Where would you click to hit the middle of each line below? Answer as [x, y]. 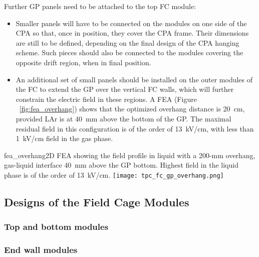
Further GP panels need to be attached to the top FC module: [100, 6]
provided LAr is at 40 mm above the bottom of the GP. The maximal [123, 118]
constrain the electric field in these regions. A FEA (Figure [106, 99]
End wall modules [41, 250]
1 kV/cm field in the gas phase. [64, 138]
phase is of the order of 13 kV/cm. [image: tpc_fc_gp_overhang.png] [114, 174]
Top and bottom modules [56, 227]
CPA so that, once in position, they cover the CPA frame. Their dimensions [132, 33]
